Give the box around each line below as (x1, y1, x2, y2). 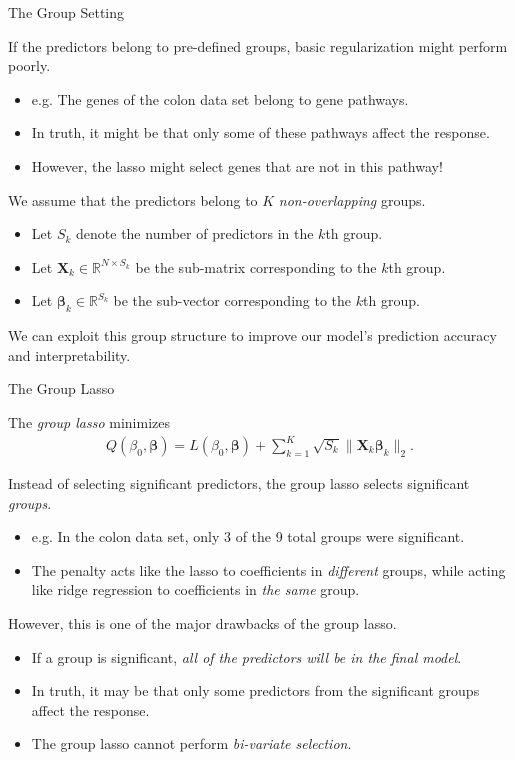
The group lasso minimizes (8, 411, 171, 432)
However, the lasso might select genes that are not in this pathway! (31, 155, 443, 176)
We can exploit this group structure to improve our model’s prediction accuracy (8, 325, 497, 346)
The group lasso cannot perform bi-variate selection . (31, 733, 352, 754)
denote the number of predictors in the (76, 223, 314, 244)
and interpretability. (8, 344, 131, 365)
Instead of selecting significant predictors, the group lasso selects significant (8, 473, 470, 494)
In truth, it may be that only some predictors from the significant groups (31, 680, 480, 701)
